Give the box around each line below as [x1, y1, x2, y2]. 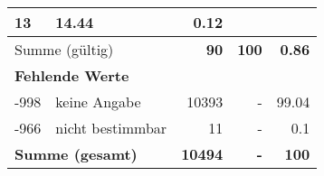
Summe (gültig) [14, 39, 114, 60]
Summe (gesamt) [14, 144, 138, 164]
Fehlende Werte [14, 65, 129, 86]
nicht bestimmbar [55, 117, 167, 138]
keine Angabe [55, 91, 141, 112]
